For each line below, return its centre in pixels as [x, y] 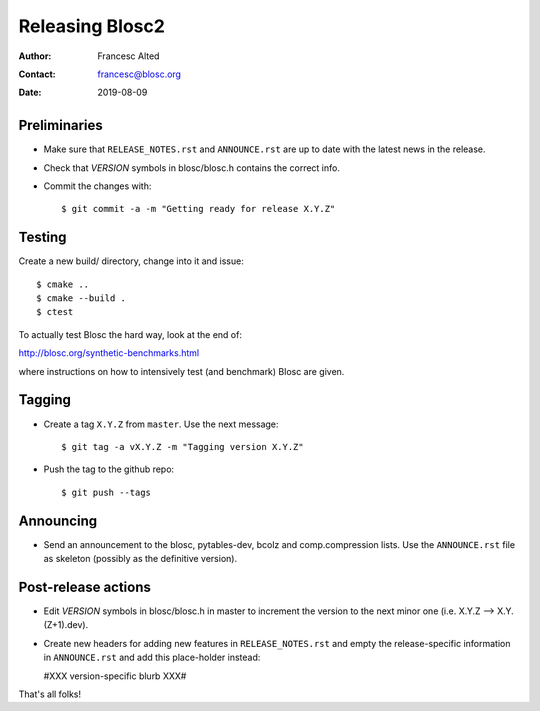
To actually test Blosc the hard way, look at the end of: [130, 334]
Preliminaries [61, 125]
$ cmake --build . [81, 298]
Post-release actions [85, 586]
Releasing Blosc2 [91, 26]
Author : [35, 56]
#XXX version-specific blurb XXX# [115, 676]
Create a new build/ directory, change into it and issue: [131, 261]
